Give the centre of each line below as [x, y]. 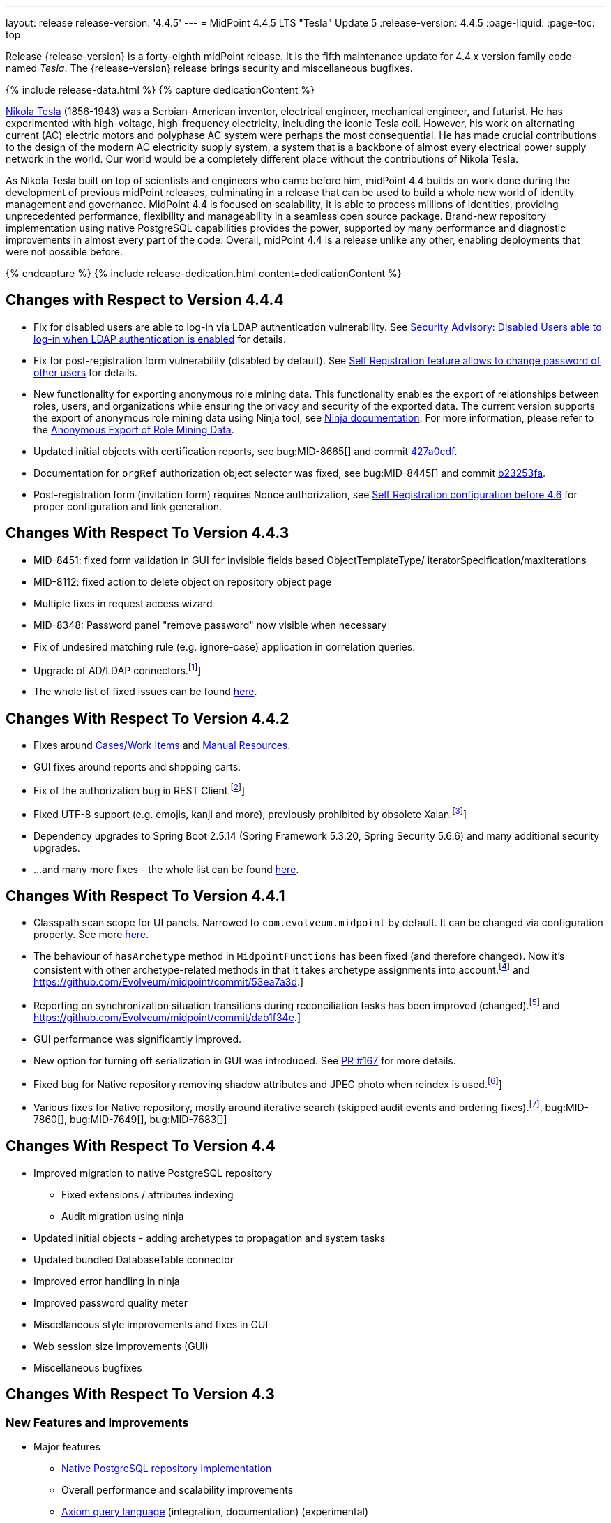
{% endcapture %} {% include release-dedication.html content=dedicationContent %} [204, 273]
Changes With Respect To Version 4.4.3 [148, 533]
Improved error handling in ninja [107, 1281]
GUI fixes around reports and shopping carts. [137, 767]
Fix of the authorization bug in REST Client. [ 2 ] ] [139, 789]
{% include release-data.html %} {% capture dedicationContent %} [160, 90]
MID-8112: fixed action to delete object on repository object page [183, 581]
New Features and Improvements [97, 1422]
